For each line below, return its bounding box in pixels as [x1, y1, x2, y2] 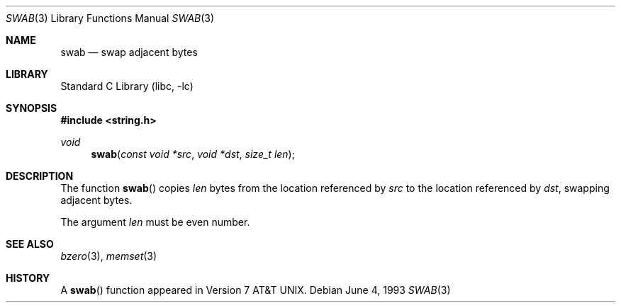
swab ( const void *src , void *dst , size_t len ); [91, 148, 295, 160]
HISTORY [6, 272, 50, 284]
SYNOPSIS [6, 102, 57, 114]
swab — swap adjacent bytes [60, 46, 198, 58]
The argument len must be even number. [60, 216, 250, 228]
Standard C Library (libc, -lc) [60, 80, 194, 92]
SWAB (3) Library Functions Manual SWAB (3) [6, 12, 215, 24]
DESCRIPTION [6, 170, 74, 182]
